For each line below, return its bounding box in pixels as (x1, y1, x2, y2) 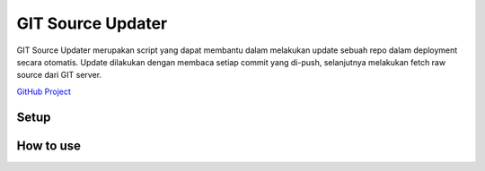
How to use (16, 138, 81, 153)
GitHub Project (16, 86, 72, 97)
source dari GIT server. (16, 70, 102, 81)
